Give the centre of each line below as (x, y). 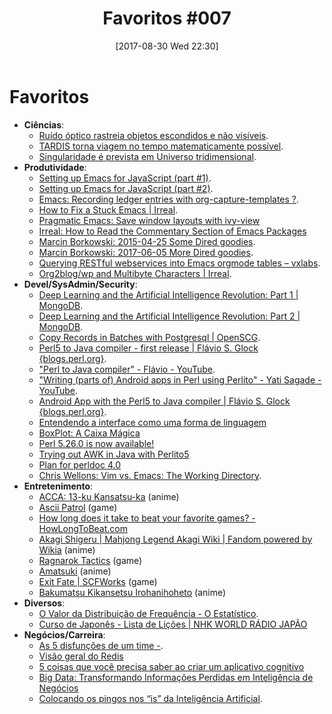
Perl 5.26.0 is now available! (96, 443)
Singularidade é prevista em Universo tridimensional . (147, 156)
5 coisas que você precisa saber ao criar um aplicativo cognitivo (171, 666)
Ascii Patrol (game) (78, 507)
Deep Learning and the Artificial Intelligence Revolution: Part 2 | (169, 316)
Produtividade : (55, 167)
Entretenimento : (58, 486)
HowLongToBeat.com (83, 528)
